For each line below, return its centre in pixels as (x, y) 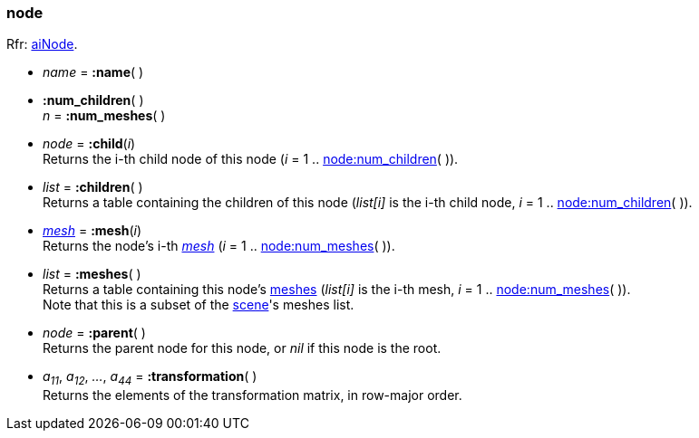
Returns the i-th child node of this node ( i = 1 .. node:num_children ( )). (251, 159)
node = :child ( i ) (89, 144)
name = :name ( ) (93, 72)
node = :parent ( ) (94, 333)
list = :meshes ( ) (92, 274)
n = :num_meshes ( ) (104, 116)
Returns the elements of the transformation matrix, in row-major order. (252, 395)
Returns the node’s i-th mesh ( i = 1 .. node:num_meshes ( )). (219, 246)
